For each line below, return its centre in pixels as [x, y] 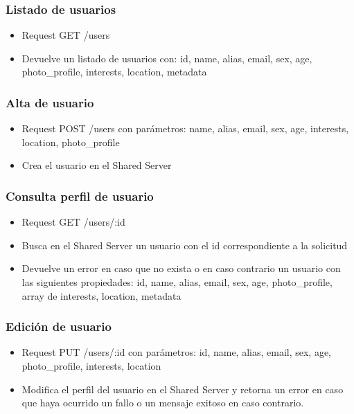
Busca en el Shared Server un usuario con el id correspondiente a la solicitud [185, 245]
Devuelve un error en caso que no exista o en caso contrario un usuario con [181, 268]
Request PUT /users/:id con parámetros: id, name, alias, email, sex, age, [177, 352]
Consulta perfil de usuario [80, 196]
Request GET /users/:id [73, 222]
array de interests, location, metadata [101, 295]
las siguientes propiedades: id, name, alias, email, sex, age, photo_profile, [177, 282]
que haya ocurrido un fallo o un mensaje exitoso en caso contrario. [163, 403]
